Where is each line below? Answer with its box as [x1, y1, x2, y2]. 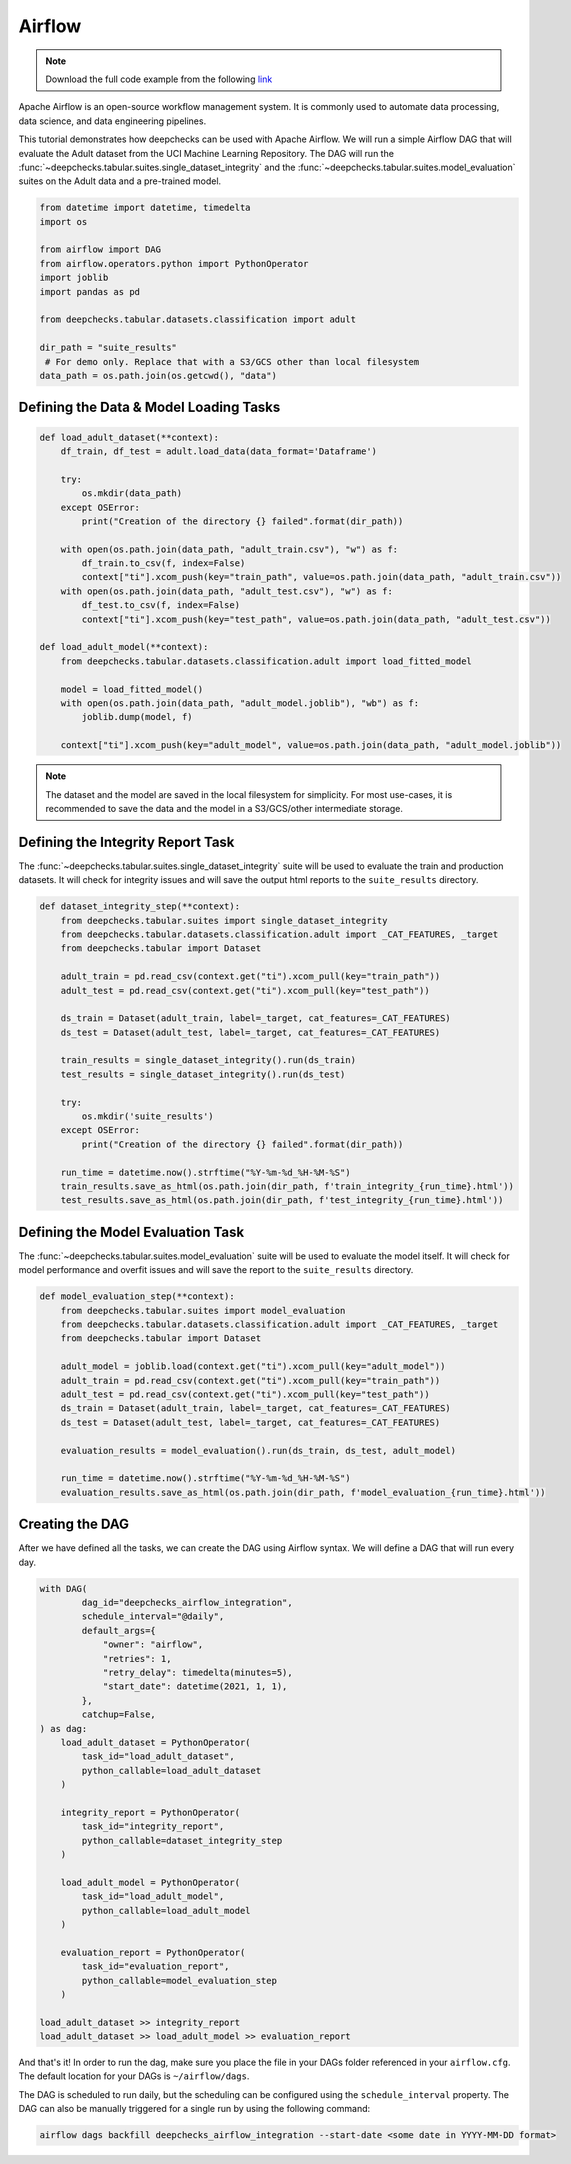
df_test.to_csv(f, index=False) [81, 600, 240, 611]
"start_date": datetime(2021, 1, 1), [102, 1681, 288, 1692]
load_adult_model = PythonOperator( [60, 1876, 240, 1888]
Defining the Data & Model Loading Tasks [18, 399, 281, 416]
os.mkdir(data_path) [81, 488, 183, 499]
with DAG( [39, 1583, 88, 1594]
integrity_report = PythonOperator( [60, 1806, 240, 1818]
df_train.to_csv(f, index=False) [81, 558, 246, 569]
